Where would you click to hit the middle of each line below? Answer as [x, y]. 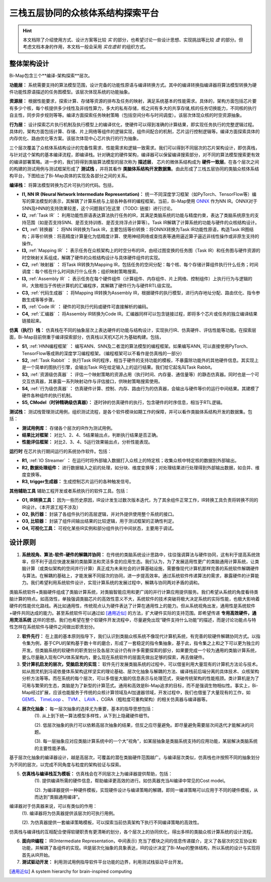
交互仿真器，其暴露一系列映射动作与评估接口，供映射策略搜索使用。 [92, 381]
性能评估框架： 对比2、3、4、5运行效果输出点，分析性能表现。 [87, 442]
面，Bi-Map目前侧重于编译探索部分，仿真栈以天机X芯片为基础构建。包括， [87, 337]
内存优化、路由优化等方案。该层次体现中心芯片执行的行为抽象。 [75, 139]
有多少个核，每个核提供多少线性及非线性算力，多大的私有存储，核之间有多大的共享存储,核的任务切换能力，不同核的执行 [133, 108]
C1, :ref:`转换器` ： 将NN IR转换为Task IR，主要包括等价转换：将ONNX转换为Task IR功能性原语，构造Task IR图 [135, 230]
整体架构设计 [29, 64]
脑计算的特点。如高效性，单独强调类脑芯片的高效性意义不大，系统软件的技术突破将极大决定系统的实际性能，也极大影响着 [134, 599]
